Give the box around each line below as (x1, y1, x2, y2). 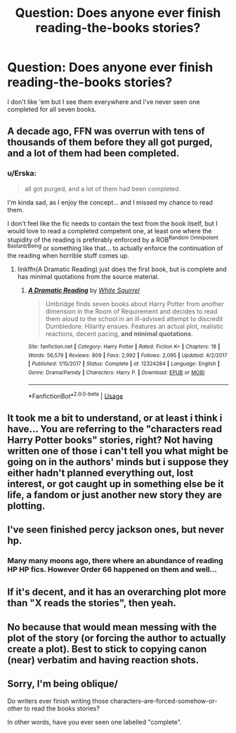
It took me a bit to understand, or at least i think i (7, 412, 223, 424)
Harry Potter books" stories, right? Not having (7, 434, 213, 446)
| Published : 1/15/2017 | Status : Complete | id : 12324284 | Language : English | (27, 361, 220, 368)
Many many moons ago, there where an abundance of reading (7, 555, 223, 565)
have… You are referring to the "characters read (7, 423, 223, 435)
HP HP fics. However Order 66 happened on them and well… (7, 564, 218, 574)
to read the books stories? (24, 704, 100, 713)
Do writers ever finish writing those (7, 696, 109, 705)
